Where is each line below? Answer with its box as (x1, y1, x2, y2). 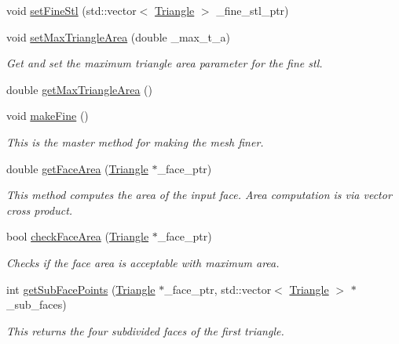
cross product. (6, 201, 73, 218)
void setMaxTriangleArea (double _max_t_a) (6, 28, 230, 45)
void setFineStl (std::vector (6, 2, 137, 18)
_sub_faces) (6, 296, 67, 313)
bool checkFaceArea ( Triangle (6, 228, 149, 244)
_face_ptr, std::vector (164, 281, 272, 297)
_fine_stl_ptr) (216, 2, 289, 18)
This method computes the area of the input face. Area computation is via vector (6, 186, 392, 203)
